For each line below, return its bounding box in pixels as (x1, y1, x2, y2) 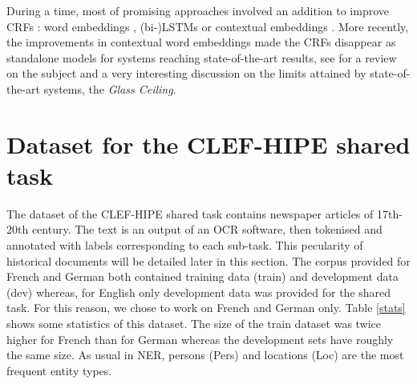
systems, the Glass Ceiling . (43, 80, 176, 97)
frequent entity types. (6, 362, 112, 378)
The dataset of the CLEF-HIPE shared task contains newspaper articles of (6, 205, 374, 222)
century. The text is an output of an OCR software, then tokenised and (31, 221, 383, 238)
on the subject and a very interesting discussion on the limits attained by (6, 65, 366, 82)
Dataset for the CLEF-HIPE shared (6, 127, 411, 160)
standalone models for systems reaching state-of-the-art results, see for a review (6, 49, 397, 66)
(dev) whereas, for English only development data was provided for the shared (6, 283, 391, 300)
